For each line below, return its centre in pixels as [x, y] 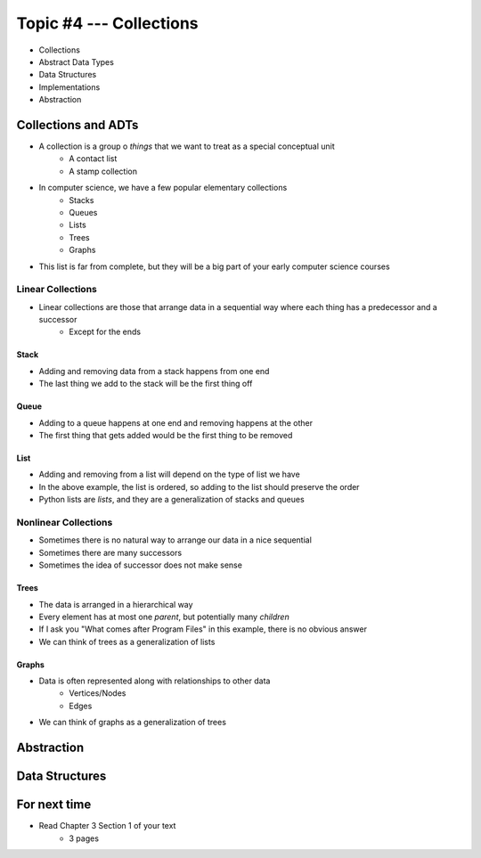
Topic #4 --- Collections [108, 23]
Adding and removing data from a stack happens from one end [154, 371]
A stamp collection [103, 171]
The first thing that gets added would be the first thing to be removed [166, 436]
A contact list [93, 159]
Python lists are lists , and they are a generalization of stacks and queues [171, 500]
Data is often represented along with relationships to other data [155, 681]
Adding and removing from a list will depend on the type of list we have [169, 474]
